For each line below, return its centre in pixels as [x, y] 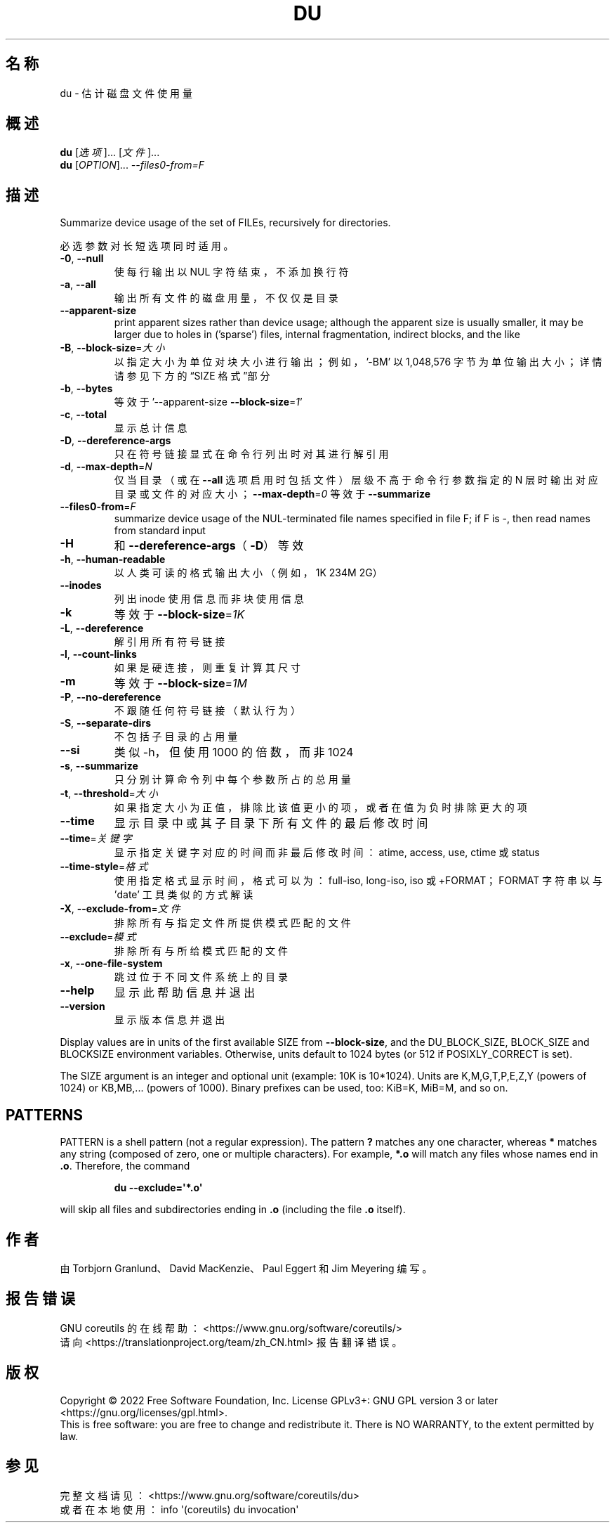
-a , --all [78, 285]
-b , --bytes [86, 389]
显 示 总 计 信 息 [151, 428]
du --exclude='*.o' [158, 1188]
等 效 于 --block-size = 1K [179, 615]
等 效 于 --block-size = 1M [180, 684]
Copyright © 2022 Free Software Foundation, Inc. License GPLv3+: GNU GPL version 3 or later [279, 1400]
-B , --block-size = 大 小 [112, 348]
